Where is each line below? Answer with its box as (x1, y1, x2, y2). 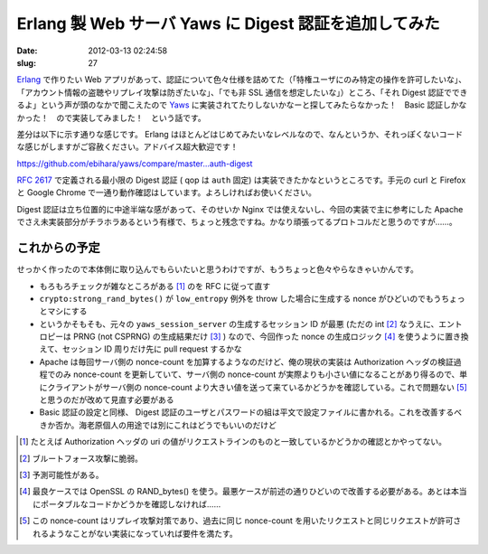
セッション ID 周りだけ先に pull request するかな (61, 343, 242, 354)
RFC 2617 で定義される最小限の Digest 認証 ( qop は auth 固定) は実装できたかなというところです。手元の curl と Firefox (16, 174, 466, 185)
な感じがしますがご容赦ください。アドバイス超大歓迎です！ (16, 141, 239, 153)
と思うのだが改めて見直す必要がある (39, 394, 174, 406)
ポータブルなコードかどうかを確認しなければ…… (41, 498, 221, 510)
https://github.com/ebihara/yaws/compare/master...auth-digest (16, 158, 253, 169)
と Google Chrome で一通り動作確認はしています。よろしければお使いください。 (16, 187, 316, 198)
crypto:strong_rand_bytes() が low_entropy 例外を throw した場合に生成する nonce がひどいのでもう (39, 293, 442, 304)
